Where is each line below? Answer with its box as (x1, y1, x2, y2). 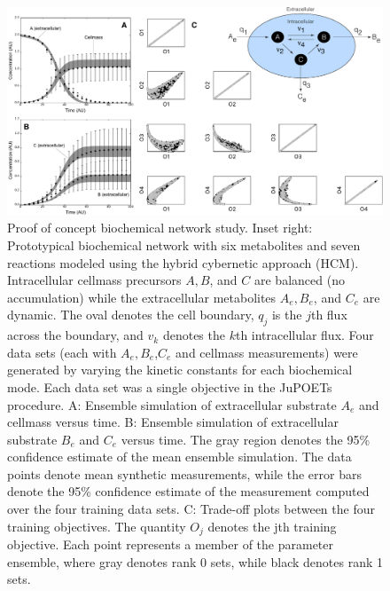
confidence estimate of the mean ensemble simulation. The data (7, 447, 352, 466)
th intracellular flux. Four (235, 326, 374, 344)
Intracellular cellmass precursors (7, 271, 182, 289)
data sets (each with (7, 343, 117, 361)
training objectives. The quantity (7, 516, 186, 535)
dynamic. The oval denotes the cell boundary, (7, 305, 254, 324)
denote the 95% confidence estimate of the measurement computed (7, 482, 370, 500)
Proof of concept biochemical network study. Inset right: (7, 218, 313, 237)
